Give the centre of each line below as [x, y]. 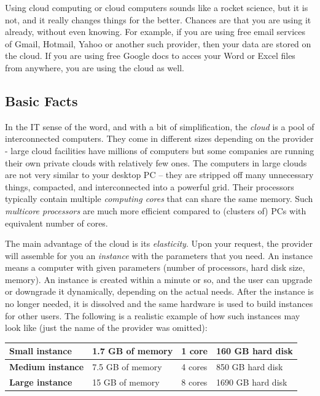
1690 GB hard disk [252, 382]
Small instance [41, 351]
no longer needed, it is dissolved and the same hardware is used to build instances [159, 304]
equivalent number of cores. [57, 223]
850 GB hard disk [249, 367]
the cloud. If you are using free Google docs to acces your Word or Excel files [150, 56]
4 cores [194, 367]
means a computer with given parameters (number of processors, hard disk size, [155, 267]
